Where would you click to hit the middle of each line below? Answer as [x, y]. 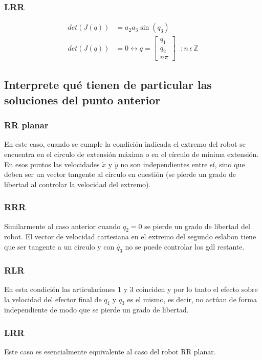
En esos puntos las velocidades [52, 164]
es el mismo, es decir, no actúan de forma [192, 299]
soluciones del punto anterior [82, 99]
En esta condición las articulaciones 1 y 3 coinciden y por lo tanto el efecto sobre [131, 289]
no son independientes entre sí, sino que [183, 164]
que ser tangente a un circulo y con [59, 246]
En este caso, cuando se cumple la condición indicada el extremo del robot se [125, 144]
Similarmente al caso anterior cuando [62, 226]
